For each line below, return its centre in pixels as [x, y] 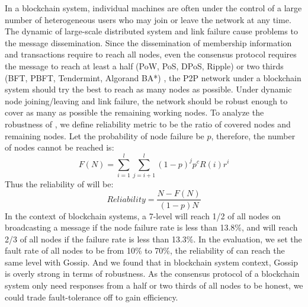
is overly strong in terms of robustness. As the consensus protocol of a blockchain [152, 274]
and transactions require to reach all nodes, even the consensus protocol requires [151, 54]
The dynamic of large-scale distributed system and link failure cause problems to [151, 31]
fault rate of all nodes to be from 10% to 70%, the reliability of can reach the [145, 250]
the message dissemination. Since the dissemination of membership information [148, 42]
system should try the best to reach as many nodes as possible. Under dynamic [148, 89]
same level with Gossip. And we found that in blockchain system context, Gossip [151, 262]
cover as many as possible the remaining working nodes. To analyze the [134, 112]
